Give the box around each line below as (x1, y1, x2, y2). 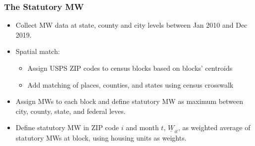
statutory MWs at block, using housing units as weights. (15, 133, 187, 143)
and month (126, 122, 159, 133)
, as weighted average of (178, 122, 251, 133)
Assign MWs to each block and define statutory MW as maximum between (15, 96, 244, 106)
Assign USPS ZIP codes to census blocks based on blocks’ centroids (27, 63, 233, 73)
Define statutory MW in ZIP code (15, 122, 119, 133)
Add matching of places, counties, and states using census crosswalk (27, 79, 234, 90)
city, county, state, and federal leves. (15, 105, 126, 116)
